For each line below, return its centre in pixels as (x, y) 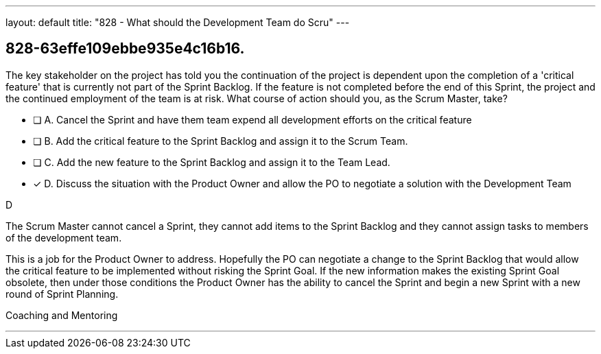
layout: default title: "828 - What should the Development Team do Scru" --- (178, 22)
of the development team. (64, 237)
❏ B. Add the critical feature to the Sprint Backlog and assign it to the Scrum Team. (221, 141)
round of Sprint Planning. (62, 294)
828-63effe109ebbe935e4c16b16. (125, 49)
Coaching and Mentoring (62, 315)
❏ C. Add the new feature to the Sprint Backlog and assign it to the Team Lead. (212, 162)
